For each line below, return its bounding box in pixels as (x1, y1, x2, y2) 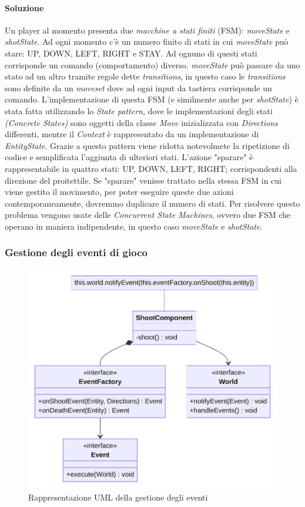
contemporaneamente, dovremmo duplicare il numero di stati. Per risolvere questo (5, 197, 300, 209)
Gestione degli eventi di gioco (5, 245, 148, 260)
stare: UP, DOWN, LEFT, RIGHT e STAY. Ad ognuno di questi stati (5, 47, 257, 59)
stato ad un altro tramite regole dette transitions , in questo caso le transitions (5, 70, 286, 82)
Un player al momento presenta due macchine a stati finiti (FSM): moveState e (5, 24, 290, 36)
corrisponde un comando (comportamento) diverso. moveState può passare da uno (5, 58, 300, 71)
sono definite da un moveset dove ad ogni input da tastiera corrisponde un (5, 81, 272, 94)
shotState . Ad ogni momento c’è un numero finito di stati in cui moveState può (5, 35, 289, 48)
